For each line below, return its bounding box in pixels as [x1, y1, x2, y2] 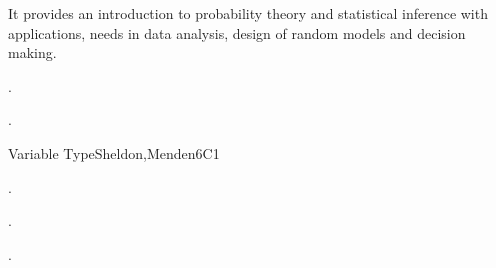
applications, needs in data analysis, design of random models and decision [8, 22, 466, 43]
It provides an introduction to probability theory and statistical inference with [8, 3, 488, 23]
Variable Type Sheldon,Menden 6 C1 [8, 142, 220, 163]
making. [8, 42, 57, 63]
